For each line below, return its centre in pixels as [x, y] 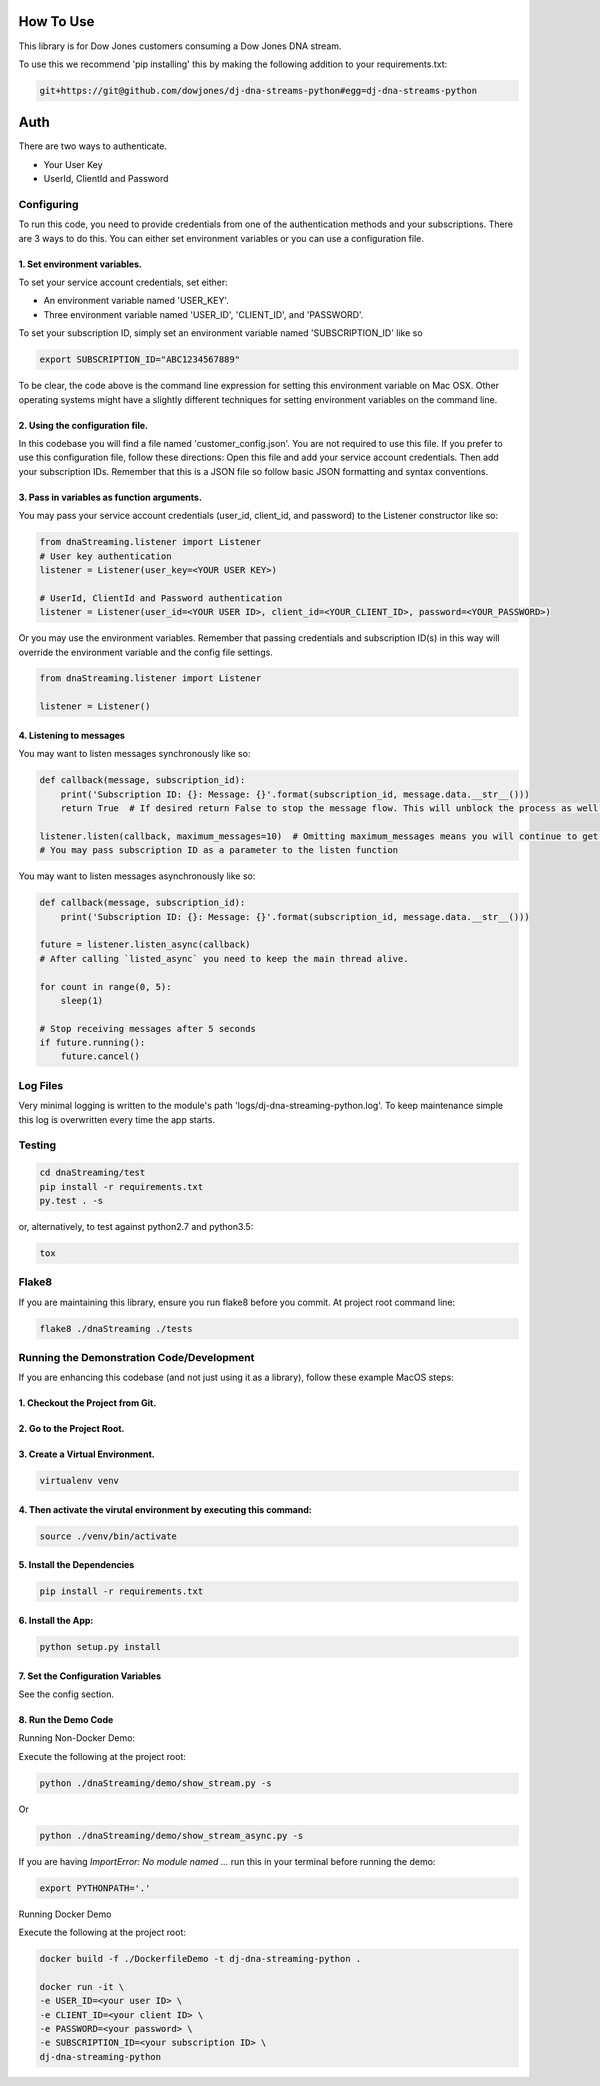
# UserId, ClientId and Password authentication [161, 598]
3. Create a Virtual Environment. [86, 1454]
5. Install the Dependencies [76, 1565]
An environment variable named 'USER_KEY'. [136, 301]
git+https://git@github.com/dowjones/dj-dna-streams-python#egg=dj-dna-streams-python [258, 90]
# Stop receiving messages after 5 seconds [148, 1028]
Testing [37, 1145]
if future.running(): [92, 1043]
